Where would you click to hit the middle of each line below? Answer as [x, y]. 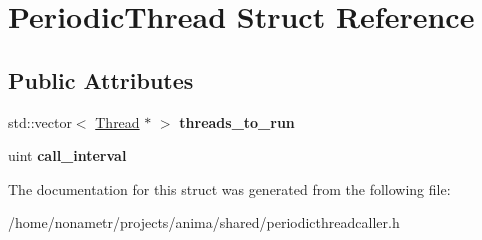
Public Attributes [101, 79]
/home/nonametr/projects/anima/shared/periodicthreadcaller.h [204, 222]
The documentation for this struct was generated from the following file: [229, 188]
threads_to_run [237, 121]
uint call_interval [67, 155]
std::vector [40, 121]
